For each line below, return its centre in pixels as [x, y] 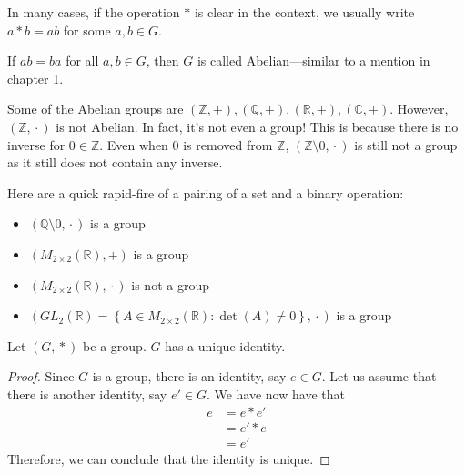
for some [87, 30]
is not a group [170, 284]
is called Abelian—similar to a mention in [313, 61]
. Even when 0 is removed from [186, 144]
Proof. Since [41, 376]
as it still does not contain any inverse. [115, 162]
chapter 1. [35, 78]
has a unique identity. [225, 345]
